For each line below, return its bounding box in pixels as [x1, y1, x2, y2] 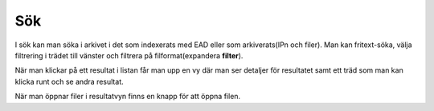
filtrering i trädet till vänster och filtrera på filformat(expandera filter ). [14, 50, 244, 60]
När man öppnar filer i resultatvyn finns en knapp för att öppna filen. [14, 92, 241, 101]
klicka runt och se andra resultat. [14, 77, 124, 86]
